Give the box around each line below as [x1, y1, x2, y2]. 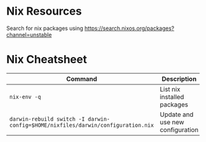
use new [159, 118, 185, 126]
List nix [159, 84, 181, 93]
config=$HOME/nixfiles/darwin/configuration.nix [9, 121, 154, 129]
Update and [159, 110, 194, 119]
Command [66, 75, 97, 83]
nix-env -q [9, 93, 41, 100]
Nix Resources [6, 4, 82, 18]
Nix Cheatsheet [6, 53, 87, 67]
